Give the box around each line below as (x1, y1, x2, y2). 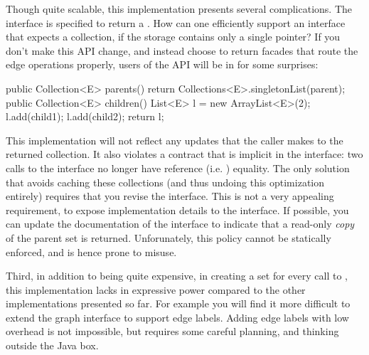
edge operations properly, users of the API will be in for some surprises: (6, 57, 319, 72)
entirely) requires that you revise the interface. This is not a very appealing (6, 189, 334, 203)
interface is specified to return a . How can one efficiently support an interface (6, 15, 346, 30)
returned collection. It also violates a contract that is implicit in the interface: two (6, 147, 363, 161)
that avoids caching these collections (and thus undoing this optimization (6, 174, 325, 189)
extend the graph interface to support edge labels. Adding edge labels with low (6, 309, 349, 324)
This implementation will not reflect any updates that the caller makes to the (6, 132, 343, 147)
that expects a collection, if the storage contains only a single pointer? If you (6, 29, 341, 44)
